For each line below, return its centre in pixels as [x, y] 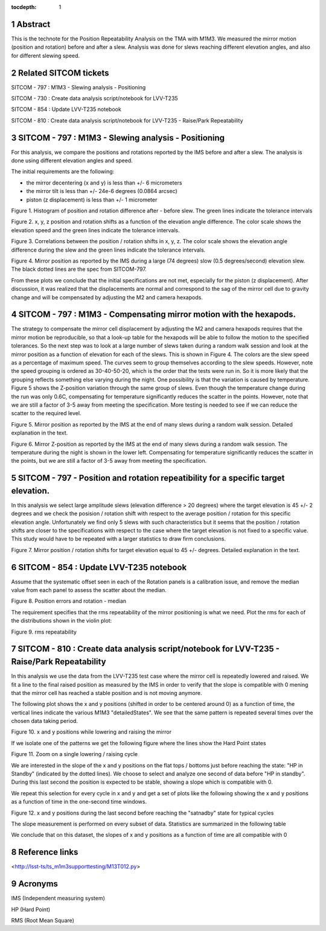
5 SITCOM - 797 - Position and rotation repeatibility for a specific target [148, 478]
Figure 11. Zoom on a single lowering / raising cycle [75, 754]
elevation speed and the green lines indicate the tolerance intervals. [96, 230]
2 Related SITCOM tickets [60, 73]
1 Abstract [31, 24]
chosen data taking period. [45, 721]
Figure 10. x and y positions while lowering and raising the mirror [91, 732]
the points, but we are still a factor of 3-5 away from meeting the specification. [109, 461]
